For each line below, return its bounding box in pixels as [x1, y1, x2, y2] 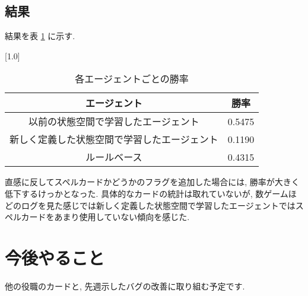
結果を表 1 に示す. [5, 30, 75, 42]
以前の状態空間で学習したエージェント [28, 114, 199, 129]
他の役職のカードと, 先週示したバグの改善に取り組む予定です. [5, 279, 245, 292]
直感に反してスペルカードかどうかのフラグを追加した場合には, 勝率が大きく [5, 176, 300, 188]
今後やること [5, 245, 105, 269]
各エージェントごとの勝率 [75, 72, 189, 86]
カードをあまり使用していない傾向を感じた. [21, 211, 190, 223]
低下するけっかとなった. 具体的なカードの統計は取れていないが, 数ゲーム [5, 187, 288, 199]
